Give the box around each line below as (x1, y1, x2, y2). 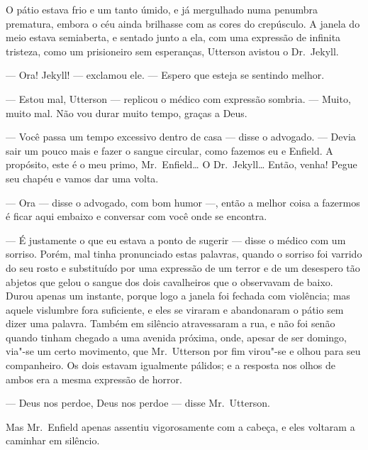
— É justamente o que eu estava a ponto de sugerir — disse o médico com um (6, 232, 346, 247)
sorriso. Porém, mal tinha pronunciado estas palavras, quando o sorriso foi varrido (6, 246, 362, 261)
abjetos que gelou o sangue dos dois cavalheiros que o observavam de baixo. (6, 274, 333, 289)
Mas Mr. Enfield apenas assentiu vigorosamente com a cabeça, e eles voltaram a (6, 419, 355, 434)
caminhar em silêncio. (6, 433, 100, 448)
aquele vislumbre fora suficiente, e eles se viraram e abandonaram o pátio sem (6, 302, 344, 317)
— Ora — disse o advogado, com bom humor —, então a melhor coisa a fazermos (6, 194, 360, 209)
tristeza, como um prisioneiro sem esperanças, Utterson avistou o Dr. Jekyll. (6, 43, 339, 58)
